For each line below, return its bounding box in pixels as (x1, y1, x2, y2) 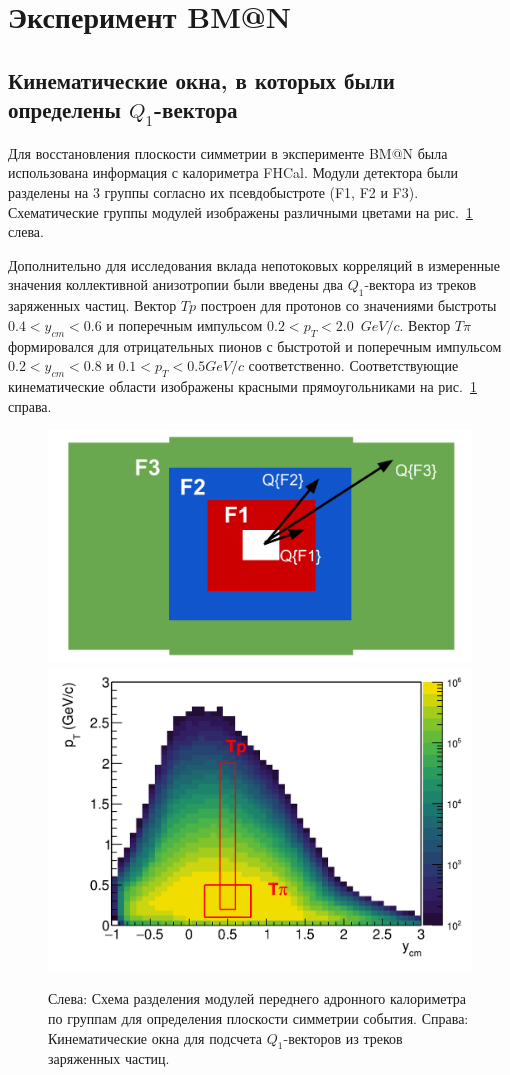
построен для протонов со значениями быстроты (200, 295, 497, 316)
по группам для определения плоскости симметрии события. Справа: (48, 1007, 469, 1028)
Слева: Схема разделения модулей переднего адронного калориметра (48, 988, 466, 1009)
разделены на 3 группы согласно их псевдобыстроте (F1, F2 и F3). (8, 181, 419, 202)
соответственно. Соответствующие (248, 355, 459, 376)
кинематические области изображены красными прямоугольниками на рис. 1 (8, 375, 477, 396)
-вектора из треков (364, 274, 477, 295)
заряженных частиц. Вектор (8, 295, 177, 316)
